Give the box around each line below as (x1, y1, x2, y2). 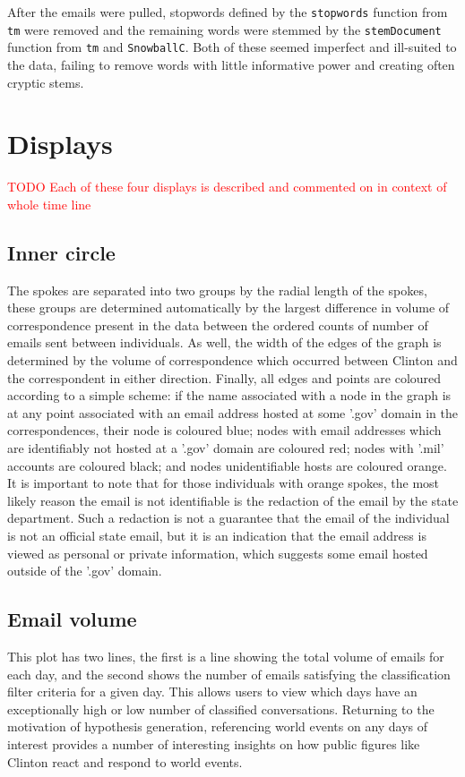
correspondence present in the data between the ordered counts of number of (7, 315, 428, 334)
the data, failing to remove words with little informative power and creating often (7, 55, 455, 73)
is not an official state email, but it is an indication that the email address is (7, 525, 426, 544)
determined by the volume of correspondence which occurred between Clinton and (7, 351, 458, 370)
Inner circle (7, 238, 116, 266)
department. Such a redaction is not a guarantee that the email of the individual (7, 508, 450, 527)
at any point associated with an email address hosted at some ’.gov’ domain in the (7, 403, 458, 422)
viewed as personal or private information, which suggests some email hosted (7, 543, 428, 562)
